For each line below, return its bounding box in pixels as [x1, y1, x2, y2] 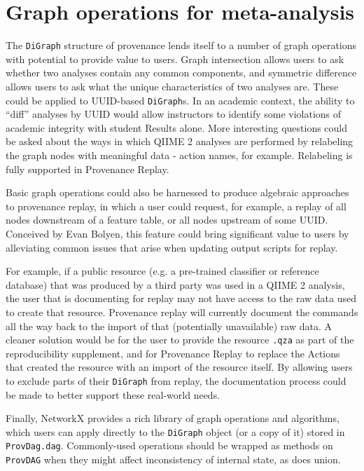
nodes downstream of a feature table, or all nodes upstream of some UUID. [6, 212, 328, 227]
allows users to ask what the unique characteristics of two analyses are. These [6, 78, 339, 93]
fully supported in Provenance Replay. [6, 161, 169, 176]
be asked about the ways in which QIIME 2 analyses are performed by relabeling [6, 134, 353, 149]
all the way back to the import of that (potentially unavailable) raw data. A [6, 318, 332, 333]
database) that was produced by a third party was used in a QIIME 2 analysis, [6, 277, 345, 292]
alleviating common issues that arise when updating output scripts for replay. [6, 240, 338, 254]
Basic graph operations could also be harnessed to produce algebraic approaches [6, 185, 349, 200]
